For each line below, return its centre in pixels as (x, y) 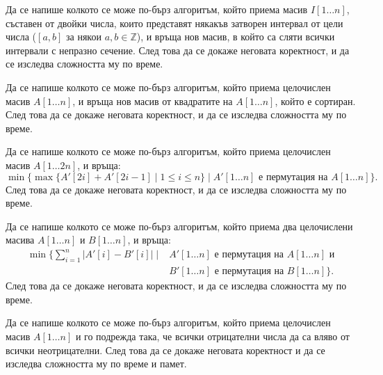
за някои (84, 37)
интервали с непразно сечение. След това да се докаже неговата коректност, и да (178, 50)
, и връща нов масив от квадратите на (153, 101)
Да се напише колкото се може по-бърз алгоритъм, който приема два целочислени (179, 226)
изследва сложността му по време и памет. (96, 364)
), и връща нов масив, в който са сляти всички (236, 37)
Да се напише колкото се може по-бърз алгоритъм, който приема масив (157, 9)
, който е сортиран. (315, 101)
